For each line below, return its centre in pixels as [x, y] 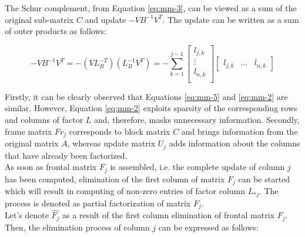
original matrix [32, 143]
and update [105, 19]
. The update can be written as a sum [231, 19]
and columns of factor [44, 119]
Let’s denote [27, 215]
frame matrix [29, 131]
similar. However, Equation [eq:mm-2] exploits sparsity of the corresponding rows [151, 108]
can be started [264, 178]
